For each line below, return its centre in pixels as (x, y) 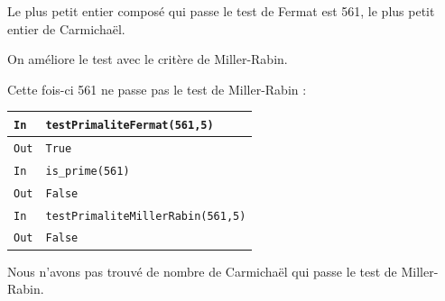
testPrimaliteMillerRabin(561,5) (146, 216)
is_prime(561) (88, 171)
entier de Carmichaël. (66, 28)
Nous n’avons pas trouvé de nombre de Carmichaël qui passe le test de (202, 271)
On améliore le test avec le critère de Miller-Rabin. (148, 59)
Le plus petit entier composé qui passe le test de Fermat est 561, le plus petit (221, 11)
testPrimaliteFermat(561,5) (130, 125)
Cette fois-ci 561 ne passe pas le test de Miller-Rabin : (157, 89)
